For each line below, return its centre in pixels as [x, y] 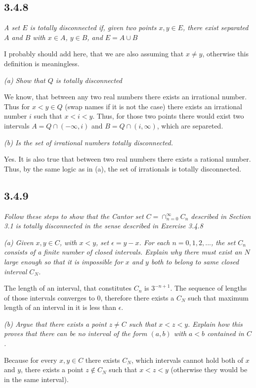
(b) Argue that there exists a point [55, 323]
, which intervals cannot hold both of [187, 360]
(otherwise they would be [209, 369]
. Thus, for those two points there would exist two [168, 116]
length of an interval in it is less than [60, 307]
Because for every [31, 360]
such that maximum [218, 297]
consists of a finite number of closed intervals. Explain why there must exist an [123, 252]
